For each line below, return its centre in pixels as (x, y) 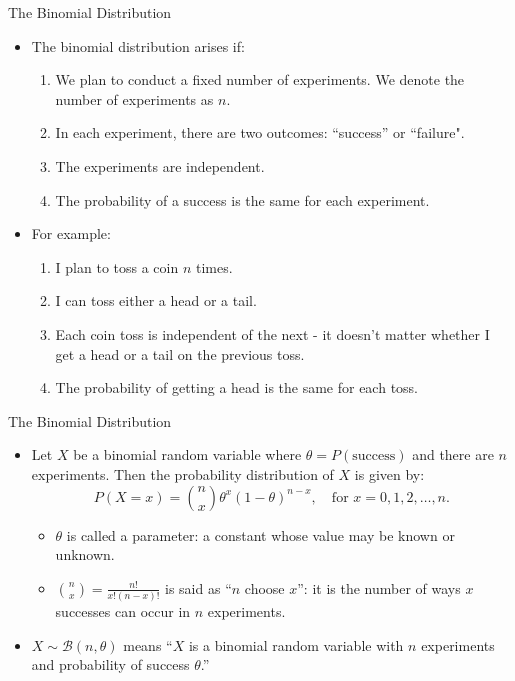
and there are (453, 454)
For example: (71, 233)
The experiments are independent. (160, 165)
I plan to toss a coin (117, 266)
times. (214, 266)
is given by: (389, 473)
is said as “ (198, 587)
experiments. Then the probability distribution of (182, 473)
